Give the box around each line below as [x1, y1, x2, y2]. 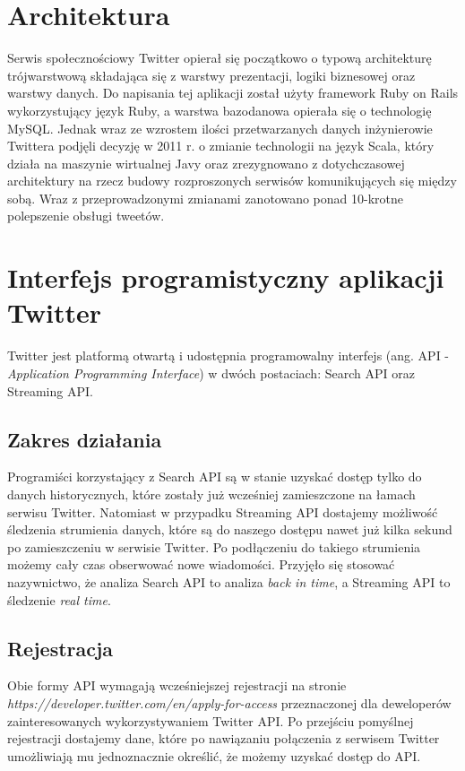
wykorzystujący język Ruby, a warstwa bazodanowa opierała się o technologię [7, 100, 432, 119]
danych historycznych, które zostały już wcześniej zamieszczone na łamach [7, 484, 416, 503]
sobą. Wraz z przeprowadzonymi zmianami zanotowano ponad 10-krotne [7, 188, 404, 207]
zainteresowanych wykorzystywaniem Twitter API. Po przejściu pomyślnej [7, 711, 414, 730]
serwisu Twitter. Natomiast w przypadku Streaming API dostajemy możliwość [7, 502, 438, 521]
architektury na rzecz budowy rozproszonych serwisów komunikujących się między [7, 171, 457, 190]
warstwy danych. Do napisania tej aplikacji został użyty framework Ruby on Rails [7, 83, 459, 102]
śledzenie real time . [7, 590, 111, 609]
